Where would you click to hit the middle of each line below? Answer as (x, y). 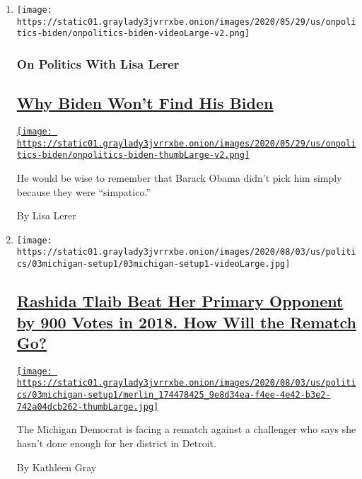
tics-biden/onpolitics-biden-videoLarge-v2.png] (133, 34)
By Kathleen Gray (57, 467)
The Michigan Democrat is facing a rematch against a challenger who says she (186, 429)
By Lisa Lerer (46, 215)
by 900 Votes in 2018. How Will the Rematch (186, 322)
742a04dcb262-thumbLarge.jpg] (88, 406)
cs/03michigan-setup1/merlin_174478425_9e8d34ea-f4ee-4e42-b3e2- (174, 395)
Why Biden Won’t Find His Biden (145, 103)
